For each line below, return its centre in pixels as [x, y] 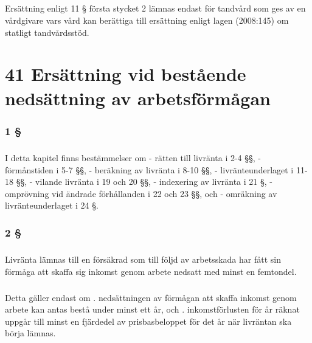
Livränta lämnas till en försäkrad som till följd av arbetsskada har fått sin [143, 259]
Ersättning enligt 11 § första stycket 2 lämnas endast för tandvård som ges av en [155, 8]
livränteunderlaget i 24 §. [52, 205]
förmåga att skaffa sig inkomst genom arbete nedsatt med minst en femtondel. [151, 271]
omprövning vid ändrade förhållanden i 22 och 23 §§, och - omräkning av [141, 193]
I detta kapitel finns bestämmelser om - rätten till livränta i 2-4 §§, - [133, 157]
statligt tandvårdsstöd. [47, 32]
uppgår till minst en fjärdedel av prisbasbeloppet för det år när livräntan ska [148, 321]
